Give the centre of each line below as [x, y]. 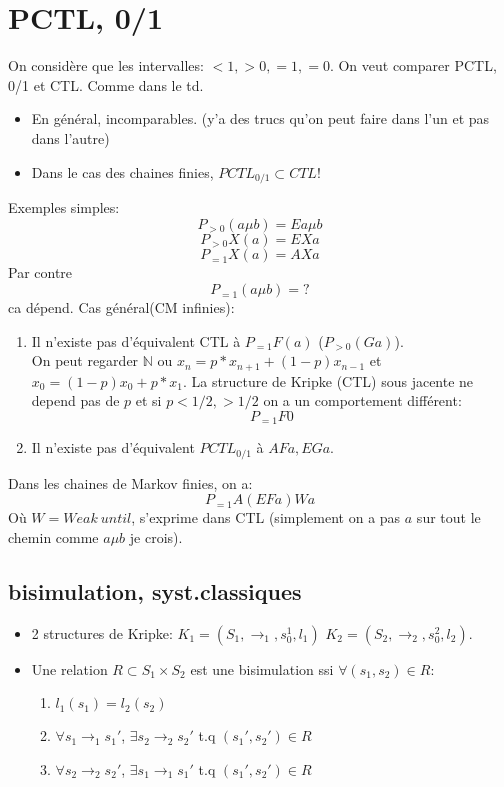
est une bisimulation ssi [262, 668]
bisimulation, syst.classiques [155, 590]
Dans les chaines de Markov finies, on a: [130, 482]
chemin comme [53, 536]
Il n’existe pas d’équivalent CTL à [136, 340]
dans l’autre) [70, 137]
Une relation [69, 668]
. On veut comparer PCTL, [413, 65]
